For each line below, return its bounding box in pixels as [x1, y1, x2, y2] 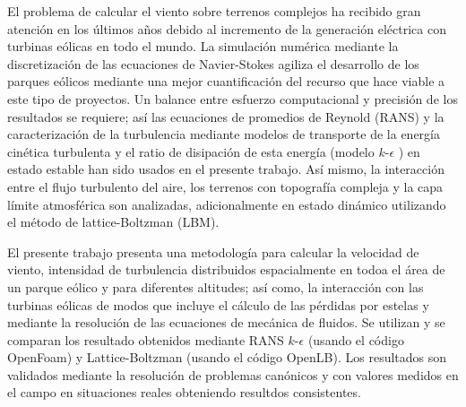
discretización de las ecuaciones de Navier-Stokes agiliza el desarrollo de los [7, 54, 419, 73]
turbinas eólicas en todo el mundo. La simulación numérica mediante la [7, 37, 399, 56]
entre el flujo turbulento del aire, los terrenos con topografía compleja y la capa [7, 177, 444, 195]
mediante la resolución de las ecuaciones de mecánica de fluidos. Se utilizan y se [7, 313, 445, 332]
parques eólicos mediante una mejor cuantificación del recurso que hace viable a [7, 72, 445, 91]
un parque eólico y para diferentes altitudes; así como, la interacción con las [7, 277, 424, 296]
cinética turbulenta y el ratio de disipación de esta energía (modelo [7, 142, 375, 160]
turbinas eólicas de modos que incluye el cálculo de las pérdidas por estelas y [7, 295, 429, 314]
